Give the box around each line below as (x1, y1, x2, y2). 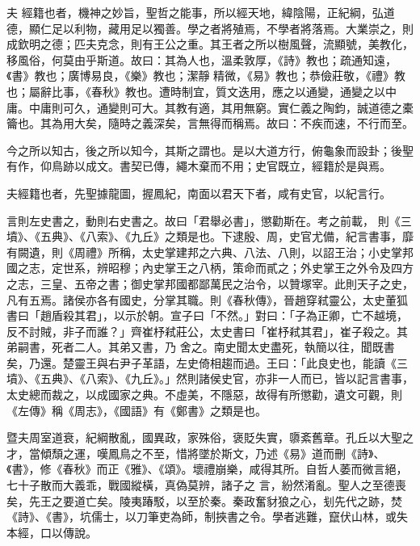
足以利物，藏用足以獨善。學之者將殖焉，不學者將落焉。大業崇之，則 (51, 19, 414, 36)
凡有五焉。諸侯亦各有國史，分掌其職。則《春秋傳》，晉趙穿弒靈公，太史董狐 (6, 291, 408, 308)
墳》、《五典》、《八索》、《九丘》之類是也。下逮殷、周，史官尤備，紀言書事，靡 (6, 228, 414, 245)
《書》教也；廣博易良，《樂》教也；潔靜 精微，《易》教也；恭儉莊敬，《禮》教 (6, 67, 406, 84)
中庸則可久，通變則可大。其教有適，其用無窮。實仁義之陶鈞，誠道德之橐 (28, 99, 414, 115)
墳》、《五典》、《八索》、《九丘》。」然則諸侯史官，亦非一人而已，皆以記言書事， (6, 370, 414, 387)
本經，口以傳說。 (6, 523, 97, 540)
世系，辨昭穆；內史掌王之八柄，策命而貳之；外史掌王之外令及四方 (62, 259, 414, 276)
